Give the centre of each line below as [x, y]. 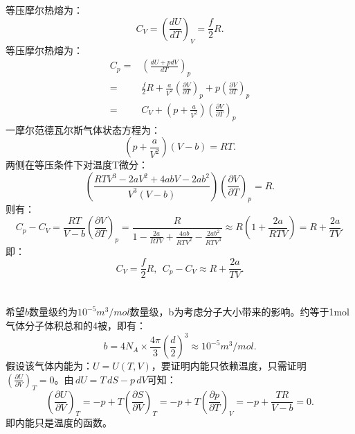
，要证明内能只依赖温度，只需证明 [229, 366]
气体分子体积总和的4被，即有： [76, 325]
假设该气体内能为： [49, 366]
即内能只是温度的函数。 [59, 423]
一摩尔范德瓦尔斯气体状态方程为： [83, 129]
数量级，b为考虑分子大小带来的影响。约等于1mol [239, 312]
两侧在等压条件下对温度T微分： [77, 165]
